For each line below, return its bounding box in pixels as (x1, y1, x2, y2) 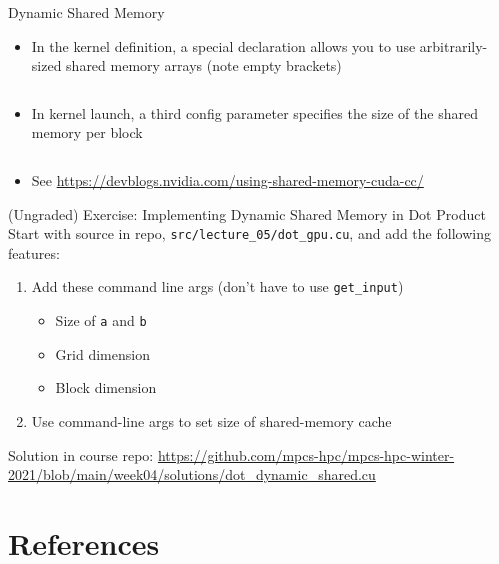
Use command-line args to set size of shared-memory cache (31, 410, 392, 431)
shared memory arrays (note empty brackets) (66, 55, 342, 76)
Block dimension (55, 377, 157, 398)
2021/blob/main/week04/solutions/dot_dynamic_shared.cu (8, 464, 376, 485)
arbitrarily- (419, 35, 488, 56)
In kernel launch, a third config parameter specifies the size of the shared (31, 102, 478, 123)
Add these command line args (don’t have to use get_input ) (31, 276, 404, 297)
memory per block (31, 122, 143, 143)
